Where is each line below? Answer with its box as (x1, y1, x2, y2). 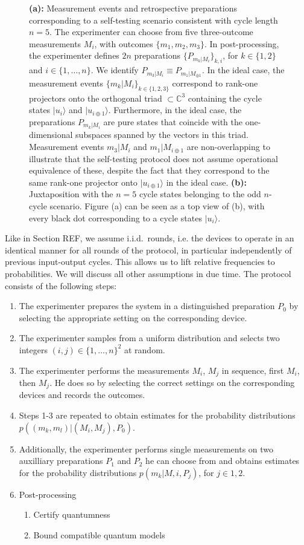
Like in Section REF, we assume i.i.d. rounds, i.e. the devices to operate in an (5, 232, 294, 244)
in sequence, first (221, 364, 284, 376)
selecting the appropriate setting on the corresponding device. (19, 311, 247, 324)
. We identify (90, 64, 139, 76)
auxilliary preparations (19, 454, 103, 467)
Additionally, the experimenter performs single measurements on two (19, 442, 274, 455)
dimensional (29, 128, 73, 141)
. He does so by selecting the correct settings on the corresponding (49, 376, 295, 389)
